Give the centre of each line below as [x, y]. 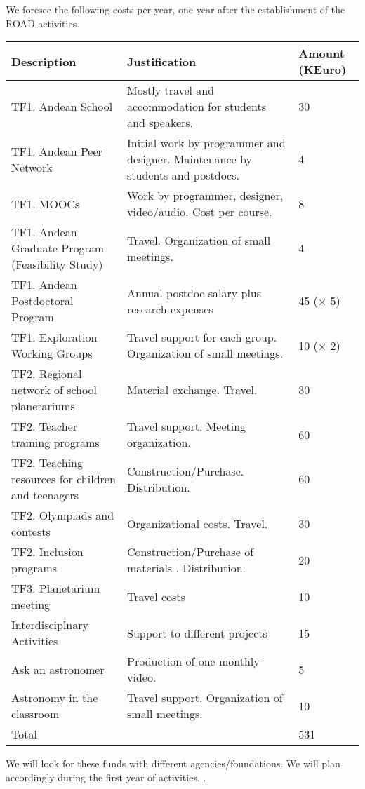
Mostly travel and [171, 90]
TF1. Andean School [62, 107]
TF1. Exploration [54, 337]
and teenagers [45, 495]
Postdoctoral [42, 301]
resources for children [64, 479]
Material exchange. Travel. [192, 390]
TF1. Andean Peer [57, 151]
